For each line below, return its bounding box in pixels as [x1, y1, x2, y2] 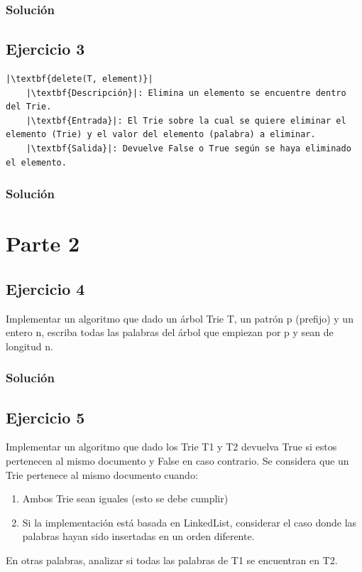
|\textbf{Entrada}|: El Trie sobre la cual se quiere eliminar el [26, 115, 346, 126]
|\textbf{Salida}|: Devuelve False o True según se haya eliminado [26, 144, 351, 154]
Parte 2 [6, 229, 80, 258]
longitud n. [6, 338, 53, 353]
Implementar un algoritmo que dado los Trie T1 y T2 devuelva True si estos [6, 439, 337, 454]
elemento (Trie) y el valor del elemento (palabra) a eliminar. [6, 129, 316, 140]
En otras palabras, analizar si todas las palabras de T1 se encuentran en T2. [6, 553, 338, 568]
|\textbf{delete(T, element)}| [6, 74, 153, 85]
